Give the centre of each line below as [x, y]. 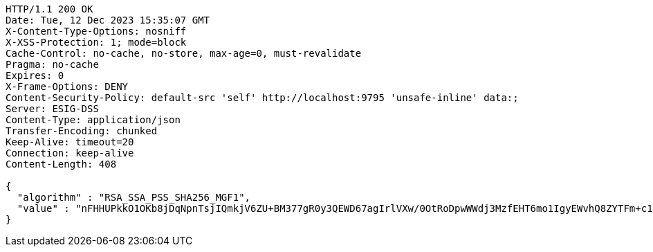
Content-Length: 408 [61, 164]
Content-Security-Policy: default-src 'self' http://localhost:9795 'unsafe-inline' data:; [262, 98]
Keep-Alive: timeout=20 [70, 142]
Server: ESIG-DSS [52, 109]
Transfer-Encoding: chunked [82, 131]
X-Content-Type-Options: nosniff [96, 31]
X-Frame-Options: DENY [67, 87]
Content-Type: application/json [93, 120]
